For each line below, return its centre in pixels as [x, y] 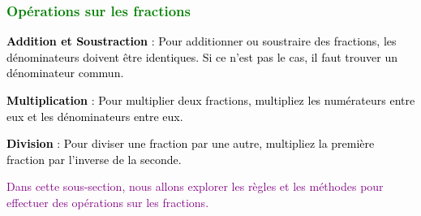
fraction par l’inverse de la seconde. [94, 159]
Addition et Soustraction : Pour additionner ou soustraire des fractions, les [202, 41]
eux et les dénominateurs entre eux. [95, 116]
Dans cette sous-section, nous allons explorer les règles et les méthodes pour [195, 186]
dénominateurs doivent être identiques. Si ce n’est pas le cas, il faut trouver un [202, 56]
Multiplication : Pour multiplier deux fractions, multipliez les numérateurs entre [211, 100]
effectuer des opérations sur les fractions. [108, 202]
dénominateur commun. [65, 73]
